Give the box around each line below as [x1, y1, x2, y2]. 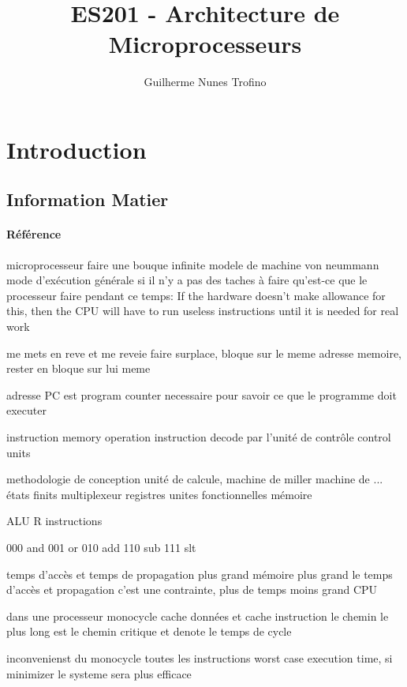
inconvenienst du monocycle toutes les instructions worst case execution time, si [6, 649, 393, 666]
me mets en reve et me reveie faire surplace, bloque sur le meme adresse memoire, [6, 344, 402, 361]
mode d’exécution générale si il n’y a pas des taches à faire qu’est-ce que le [6, 272, 368, 288]
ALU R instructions [6, 512, 103, 529]
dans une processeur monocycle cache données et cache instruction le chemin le [6, 607, 389, 624]
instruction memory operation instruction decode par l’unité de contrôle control [6, 429, 391, 445]
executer [6, 402, 47, 419]
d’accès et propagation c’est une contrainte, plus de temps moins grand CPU [6, 581, 378, 598]
